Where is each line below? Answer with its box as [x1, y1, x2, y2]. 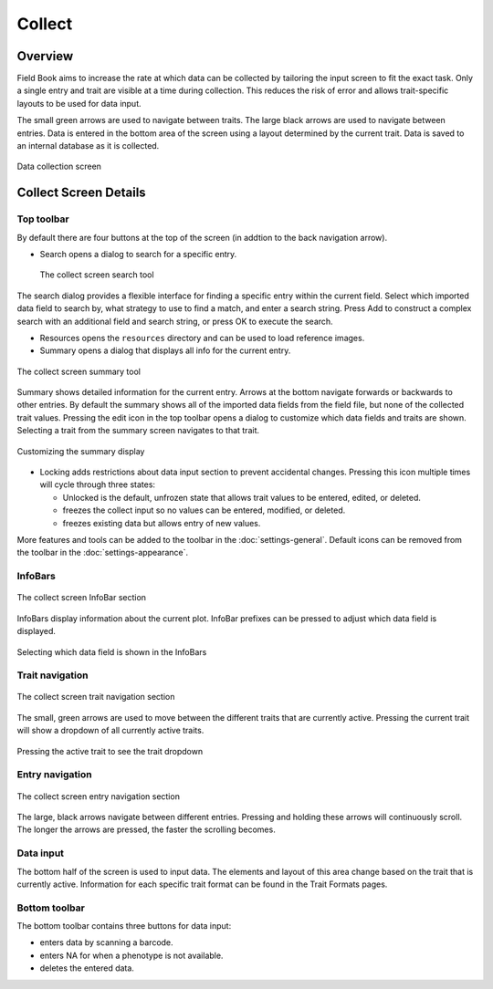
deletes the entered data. [39, 963, 134, 973]
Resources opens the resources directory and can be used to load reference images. [39, 332, 365, 343]
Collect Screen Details [16, 185, 146, 201]
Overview [16, 48, 74, 64]
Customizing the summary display [16, 445, 145, 456]
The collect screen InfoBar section [16, 592, 146, 603]
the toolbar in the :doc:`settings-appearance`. [16, 547, 189, 558]
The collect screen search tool [39, 269, 154, 280]
